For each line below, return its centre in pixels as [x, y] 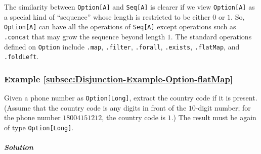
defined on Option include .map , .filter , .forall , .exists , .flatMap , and [122, 46]
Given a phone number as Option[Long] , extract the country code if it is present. [131, 98]
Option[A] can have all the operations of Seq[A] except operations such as [120, 27]
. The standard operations [211, 36]
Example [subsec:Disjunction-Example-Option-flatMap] [119, 79]
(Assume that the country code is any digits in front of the [95, 107]
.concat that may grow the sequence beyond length [85, 36]
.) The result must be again [214, 117]
